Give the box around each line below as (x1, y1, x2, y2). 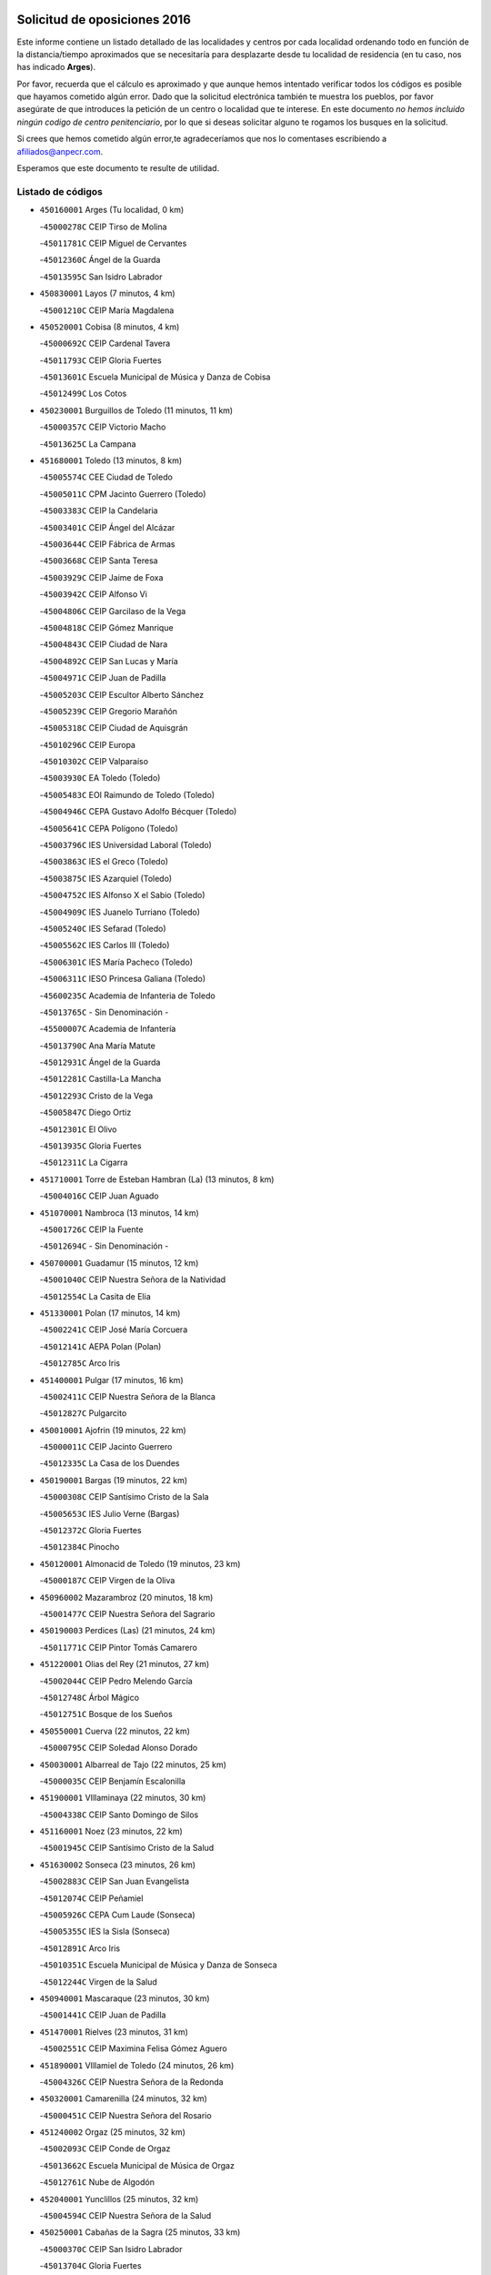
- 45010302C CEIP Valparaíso (39, 756, 149, 767)
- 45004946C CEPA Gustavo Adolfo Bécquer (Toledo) (39, 806, 237, 817)
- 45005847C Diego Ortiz (39, 1107, 132, 1118)
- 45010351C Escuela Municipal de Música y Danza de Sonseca (39, 1959, 277, 1970)
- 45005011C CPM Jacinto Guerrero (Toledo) (39, 488, 206, 500)
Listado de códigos (16, 185, 104, 197)
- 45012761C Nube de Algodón (39, 2177, 155, 2188)
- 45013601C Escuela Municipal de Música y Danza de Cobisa (39, 371, 271, 382)
